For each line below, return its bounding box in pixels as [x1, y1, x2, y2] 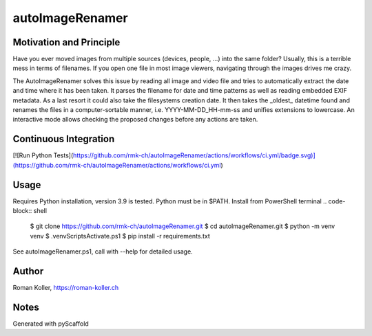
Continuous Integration [12, 133, 115, 145]
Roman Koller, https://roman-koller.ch [12, 284, 119, 292]
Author [12, 265, 44, 277]
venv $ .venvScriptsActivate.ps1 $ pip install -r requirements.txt [30, 232, 210, 240]
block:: [12, 207, 32, 214]
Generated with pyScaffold [12, 320, 89, 328]
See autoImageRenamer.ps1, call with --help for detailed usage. [12, 247, 193, 256]
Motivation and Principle [12, 36, 121, 48]
